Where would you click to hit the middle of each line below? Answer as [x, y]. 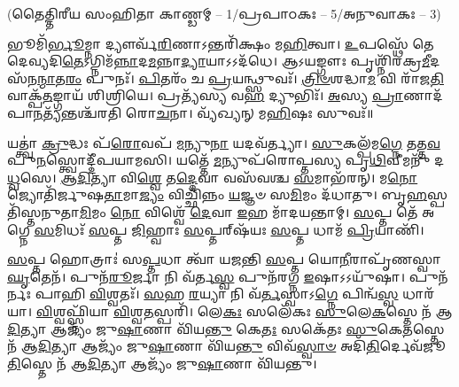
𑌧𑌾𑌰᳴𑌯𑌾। [419, 294]
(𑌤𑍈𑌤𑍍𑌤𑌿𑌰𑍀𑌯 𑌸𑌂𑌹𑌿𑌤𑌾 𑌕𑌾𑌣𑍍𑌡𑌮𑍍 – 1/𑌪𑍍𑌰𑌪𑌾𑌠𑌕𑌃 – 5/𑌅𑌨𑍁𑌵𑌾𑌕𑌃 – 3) [224, 13]
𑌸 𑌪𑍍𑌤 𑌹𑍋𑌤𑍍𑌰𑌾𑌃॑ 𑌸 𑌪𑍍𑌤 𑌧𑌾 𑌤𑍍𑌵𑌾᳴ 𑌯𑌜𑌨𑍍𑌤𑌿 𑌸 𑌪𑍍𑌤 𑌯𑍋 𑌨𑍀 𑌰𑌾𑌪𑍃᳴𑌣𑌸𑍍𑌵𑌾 [224, 259]
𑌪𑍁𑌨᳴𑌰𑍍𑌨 [428, 276]
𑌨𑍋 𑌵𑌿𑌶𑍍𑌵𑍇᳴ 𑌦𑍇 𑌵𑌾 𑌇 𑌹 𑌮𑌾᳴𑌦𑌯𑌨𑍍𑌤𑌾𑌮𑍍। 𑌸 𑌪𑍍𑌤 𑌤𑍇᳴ [264, 211]
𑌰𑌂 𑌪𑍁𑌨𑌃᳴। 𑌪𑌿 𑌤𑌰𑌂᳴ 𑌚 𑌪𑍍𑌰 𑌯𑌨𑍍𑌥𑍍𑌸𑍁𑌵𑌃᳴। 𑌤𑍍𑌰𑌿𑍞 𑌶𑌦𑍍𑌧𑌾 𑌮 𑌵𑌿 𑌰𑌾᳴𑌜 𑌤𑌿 [254, 77]
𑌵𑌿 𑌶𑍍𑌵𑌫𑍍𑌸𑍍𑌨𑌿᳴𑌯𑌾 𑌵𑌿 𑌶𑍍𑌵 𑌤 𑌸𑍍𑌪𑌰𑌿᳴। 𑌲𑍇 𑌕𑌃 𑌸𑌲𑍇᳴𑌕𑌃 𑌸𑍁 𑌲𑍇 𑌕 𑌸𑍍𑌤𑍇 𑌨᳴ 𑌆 [244, 310]
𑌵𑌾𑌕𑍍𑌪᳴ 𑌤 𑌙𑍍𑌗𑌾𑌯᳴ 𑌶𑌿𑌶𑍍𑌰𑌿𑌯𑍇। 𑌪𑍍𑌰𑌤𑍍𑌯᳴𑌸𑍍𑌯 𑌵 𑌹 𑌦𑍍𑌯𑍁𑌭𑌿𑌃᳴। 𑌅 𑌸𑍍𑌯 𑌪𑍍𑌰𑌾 [206, 95]
